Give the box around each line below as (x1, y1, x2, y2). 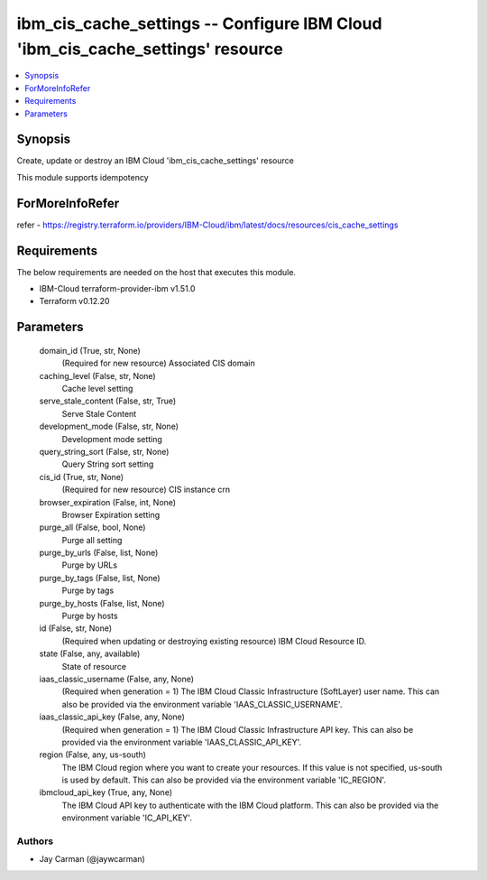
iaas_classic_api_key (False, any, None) (39, 711, 185, 722)
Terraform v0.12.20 (39, 296, 110, 307)
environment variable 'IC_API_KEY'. (61, 812, 193, 823)
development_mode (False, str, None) (39, 421, 179, 432)
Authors (16, 835, 54, 848)
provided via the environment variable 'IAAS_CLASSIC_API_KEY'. (61, 736, 302, 747)
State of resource (61, 661, 127, 672)
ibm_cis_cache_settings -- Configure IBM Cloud (16, 14, 382, 33)
